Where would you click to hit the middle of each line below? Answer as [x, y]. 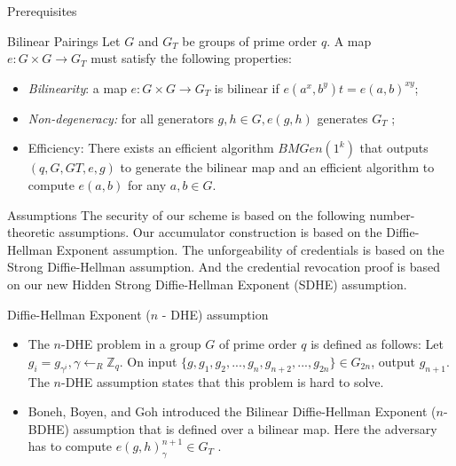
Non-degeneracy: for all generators [121, 118]
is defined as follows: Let [377, 344]
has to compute [70, 446]
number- [392, 214]
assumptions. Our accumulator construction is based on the [220, 232]
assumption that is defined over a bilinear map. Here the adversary [255, 428]
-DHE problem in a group [131, 344]
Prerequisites [42, 11]
